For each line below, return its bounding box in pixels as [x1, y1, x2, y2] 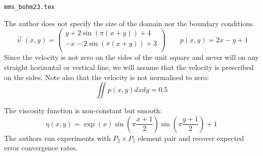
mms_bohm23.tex [4, 4, 55, 11]
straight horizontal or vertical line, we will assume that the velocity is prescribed [4, 62, 254, 72]
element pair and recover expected [138, 132, 244, 143]
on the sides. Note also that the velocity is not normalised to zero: [4, 71, 209, 82]
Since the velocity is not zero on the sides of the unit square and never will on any [4, 52, 259, 62]
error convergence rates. [4, 142, 78, 153]
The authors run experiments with [4, 132, 111, 143]
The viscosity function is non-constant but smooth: [4, 105, 162, 116]
